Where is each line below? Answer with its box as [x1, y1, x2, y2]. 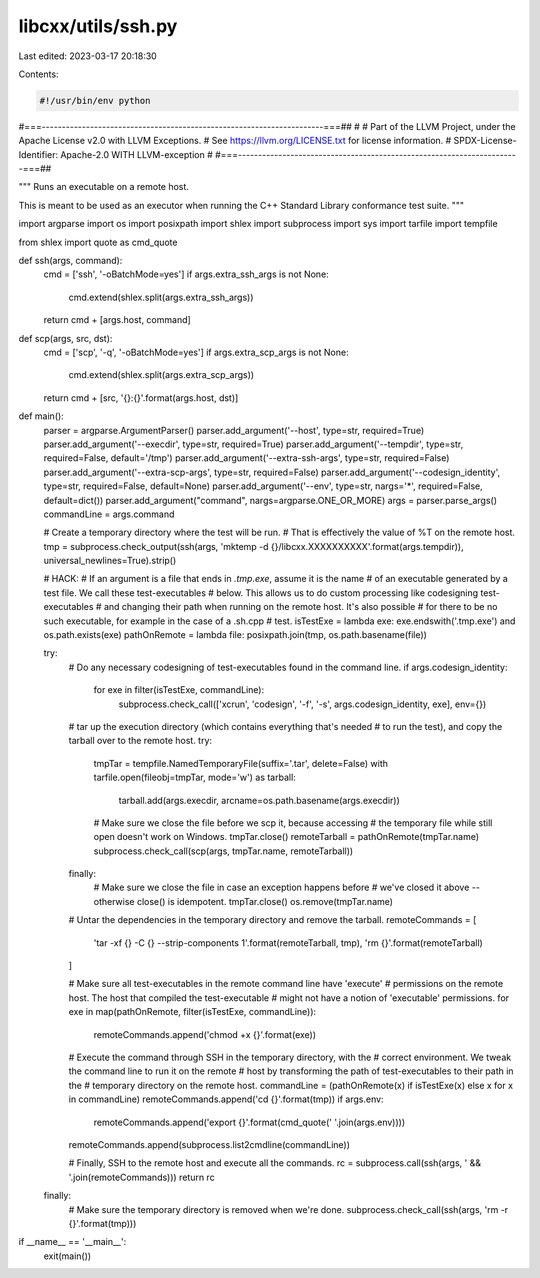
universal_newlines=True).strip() [43, 555, 177, 567]
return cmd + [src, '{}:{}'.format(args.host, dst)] [43, 391, 239, 404]
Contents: [18, 68, 59, 80]
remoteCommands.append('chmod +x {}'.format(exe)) [93, 1028, 317, 1040]
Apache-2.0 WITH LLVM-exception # [60, 148, 214, 160]
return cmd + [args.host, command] [43, 314, 192, 326]
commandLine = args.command [43, 508, 175, 520]
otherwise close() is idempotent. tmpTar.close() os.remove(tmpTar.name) [93, 895, 394, 907]
